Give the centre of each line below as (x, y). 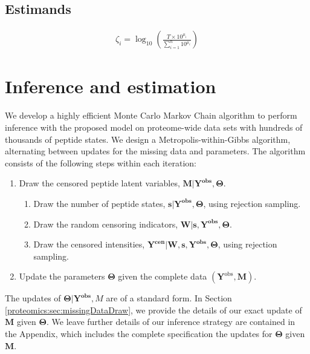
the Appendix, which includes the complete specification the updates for (139, 334)
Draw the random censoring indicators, (106, 224)
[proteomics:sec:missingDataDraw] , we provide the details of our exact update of (153, 310)
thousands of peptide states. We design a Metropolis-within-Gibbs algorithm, (148, 139)
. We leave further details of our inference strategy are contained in (171, 322)
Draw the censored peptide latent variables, (99, 183)
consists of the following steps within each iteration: (101, 162)
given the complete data (163, 276)
